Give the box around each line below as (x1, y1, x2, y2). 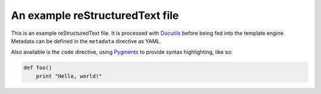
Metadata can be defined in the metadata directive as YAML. (11, 37, 162, 44)
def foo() (23, 64, 52, 71)
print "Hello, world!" (36, 73, 102, 79)
